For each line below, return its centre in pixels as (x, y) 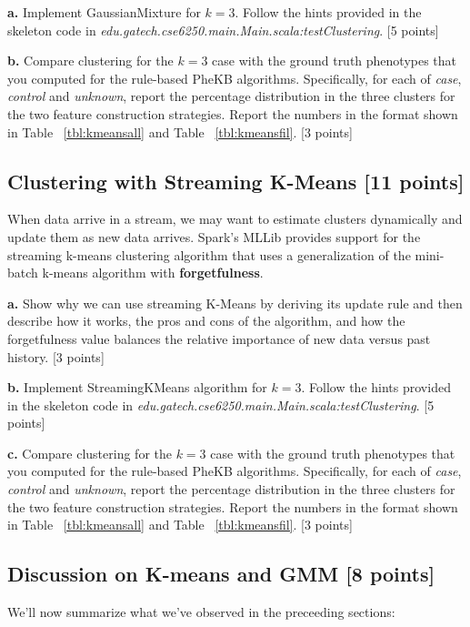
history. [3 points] (56, 356)
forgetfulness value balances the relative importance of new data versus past (219, 338)
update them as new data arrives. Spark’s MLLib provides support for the (214, 236)
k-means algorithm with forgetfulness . (153, 273)
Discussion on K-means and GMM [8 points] (221, 574)
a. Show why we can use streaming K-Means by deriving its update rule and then (235, 303)
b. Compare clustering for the (90, 61)
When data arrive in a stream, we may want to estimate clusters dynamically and (235, 219)
